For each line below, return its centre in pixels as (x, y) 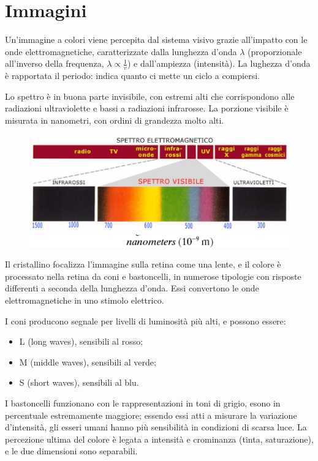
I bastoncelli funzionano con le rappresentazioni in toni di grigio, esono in (143, 403)
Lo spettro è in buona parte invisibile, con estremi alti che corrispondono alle (150, 96)
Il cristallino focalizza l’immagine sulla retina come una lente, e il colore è (143, 264)
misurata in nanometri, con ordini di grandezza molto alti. (115, 120)
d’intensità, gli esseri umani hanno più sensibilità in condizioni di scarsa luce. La (156, 427)
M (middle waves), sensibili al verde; (88, 362)
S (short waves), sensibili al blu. (79, 382)
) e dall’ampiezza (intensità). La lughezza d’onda (219, 63)
